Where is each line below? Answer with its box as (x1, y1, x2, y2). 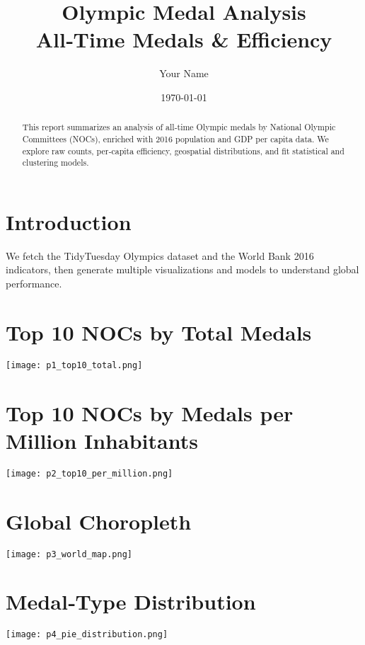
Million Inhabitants (6, 426, 198, 455)
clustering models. (22, 156, 89, 169)
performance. (6, 276, 62, 291)
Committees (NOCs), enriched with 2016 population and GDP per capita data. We (22, 132, 329, 144)
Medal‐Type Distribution (6, 587, 256, 616)
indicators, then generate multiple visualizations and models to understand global (6, 262, 359, 277)
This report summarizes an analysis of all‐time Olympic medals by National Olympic (22, 121, 336, 133)
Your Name (159, 66, 209, 81)
